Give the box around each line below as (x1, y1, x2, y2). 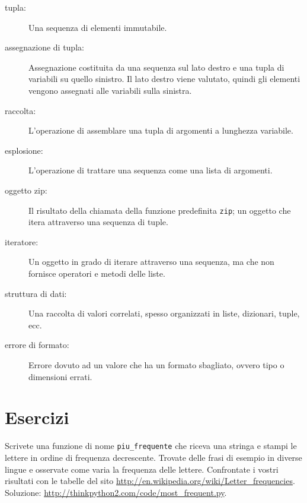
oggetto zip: (5, 184, 47, 196)
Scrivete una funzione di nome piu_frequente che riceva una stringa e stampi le (5, 439, 297, 452)
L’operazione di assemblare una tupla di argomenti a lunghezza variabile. (28, 124, 293, 137)
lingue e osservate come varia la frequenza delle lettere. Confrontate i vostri (5, 463, 279, 475)
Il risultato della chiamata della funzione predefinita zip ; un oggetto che (28, 204, 291, 216)
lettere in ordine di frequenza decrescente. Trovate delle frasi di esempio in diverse (5, 451, 302, 463)
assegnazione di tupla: (5, 41, 84, 53)
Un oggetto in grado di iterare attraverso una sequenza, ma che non (28, 255, 274, 268)
